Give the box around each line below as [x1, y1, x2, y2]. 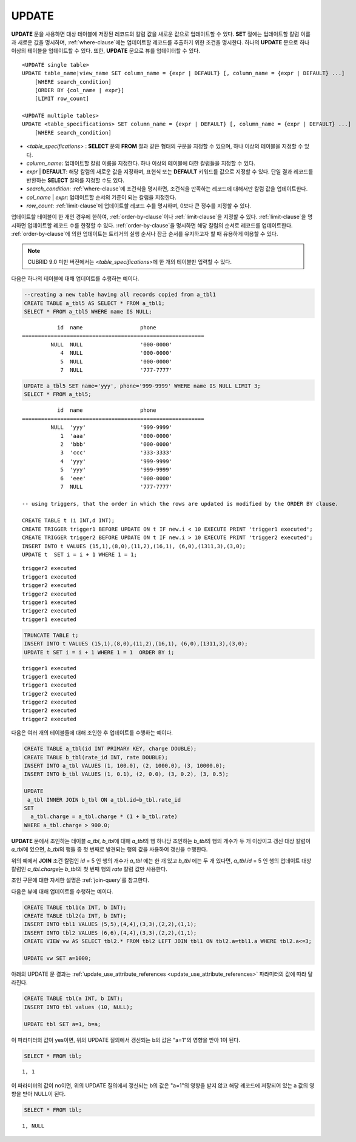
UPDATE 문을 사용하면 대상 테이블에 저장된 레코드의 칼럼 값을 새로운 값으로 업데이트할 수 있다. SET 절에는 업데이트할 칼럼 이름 [11, 30, 311, 38]
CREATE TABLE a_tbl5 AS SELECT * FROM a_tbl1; [24, 300, 165, 306]
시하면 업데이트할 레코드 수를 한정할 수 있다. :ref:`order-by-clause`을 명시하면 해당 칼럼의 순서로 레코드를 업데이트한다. [11, 221, 294, 229]
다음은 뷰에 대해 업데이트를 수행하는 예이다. [11, 887, 113, 895]
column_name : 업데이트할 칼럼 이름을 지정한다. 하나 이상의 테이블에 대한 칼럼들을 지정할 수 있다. [26, 160, 255, 167]
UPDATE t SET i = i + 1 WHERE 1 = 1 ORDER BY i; [24, 649, 175, 656]
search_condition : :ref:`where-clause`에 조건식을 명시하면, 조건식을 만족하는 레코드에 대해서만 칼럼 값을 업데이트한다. [26, 185, 308, 192]
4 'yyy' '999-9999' [60, 458, 173, 465]
